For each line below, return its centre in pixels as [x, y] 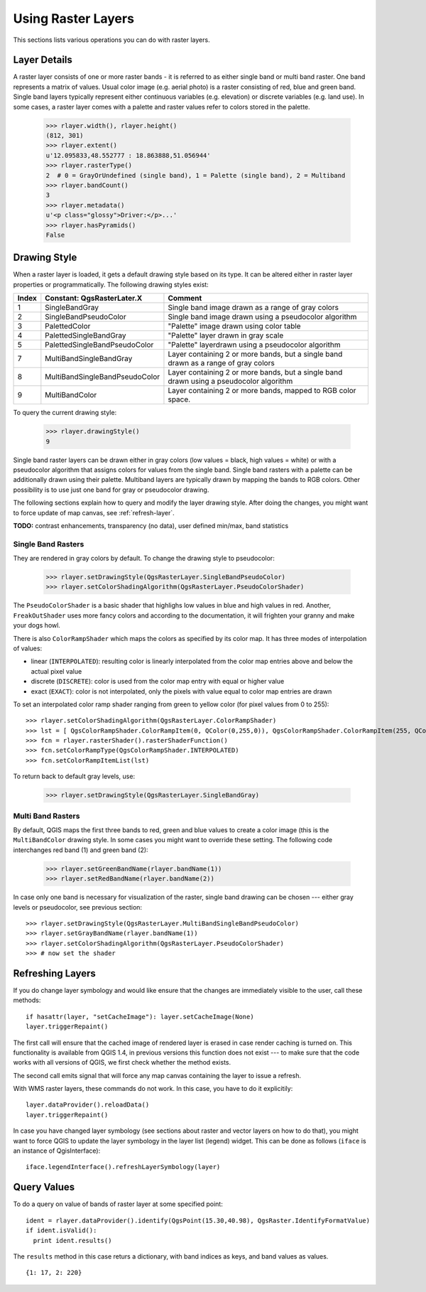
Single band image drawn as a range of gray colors [253, 308]
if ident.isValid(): [61, 1231]
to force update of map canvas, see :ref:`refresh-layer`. [94, 512]
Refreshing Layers [54, 973]
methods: [27, 1000]
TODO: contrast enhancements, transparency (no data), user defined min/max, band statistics [151, 525]
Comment [185, 298]
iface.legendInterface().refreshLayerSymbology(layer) [123, 1167]
